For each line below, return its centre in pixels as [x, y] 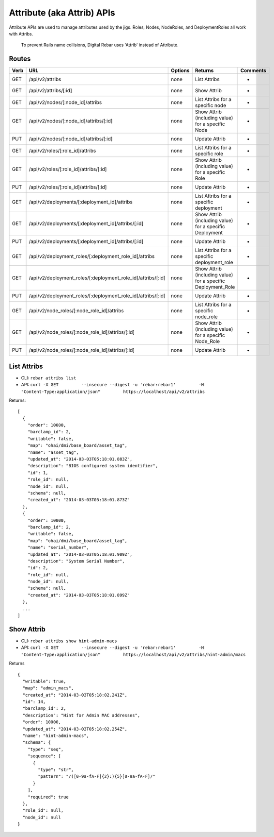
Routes [20, 59]
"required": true [48, 797]
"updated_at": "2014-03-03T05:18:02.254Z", [75, 729]
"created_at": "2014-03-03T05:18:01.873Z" [79, 500]
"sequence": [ [44, 756]
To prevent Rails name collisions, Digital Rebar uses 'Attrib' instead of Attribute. [100, 45]
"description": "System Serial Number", [76, 561]
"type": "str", [56, 769]
